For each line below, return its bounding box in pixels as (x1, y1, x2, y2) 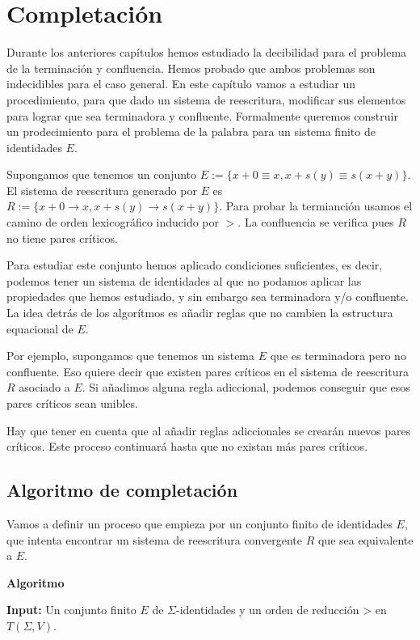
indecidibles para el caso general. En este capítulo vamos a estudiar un (6, 75, 355, 92)
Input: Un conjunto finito (6, 601, 136, 618)
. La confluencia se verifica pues (237, 214, 394, 231)
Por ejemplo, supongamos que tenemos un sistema (6, 347, 255, 364)
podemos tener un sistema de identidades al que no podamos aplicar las (6, 272, 362, 289)
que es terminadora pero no (270, 347, 406, 364)
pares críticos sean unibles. (6, 395, 138, 411)
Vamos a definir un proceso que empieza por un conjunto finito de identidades (6, 515, 393, 532)
